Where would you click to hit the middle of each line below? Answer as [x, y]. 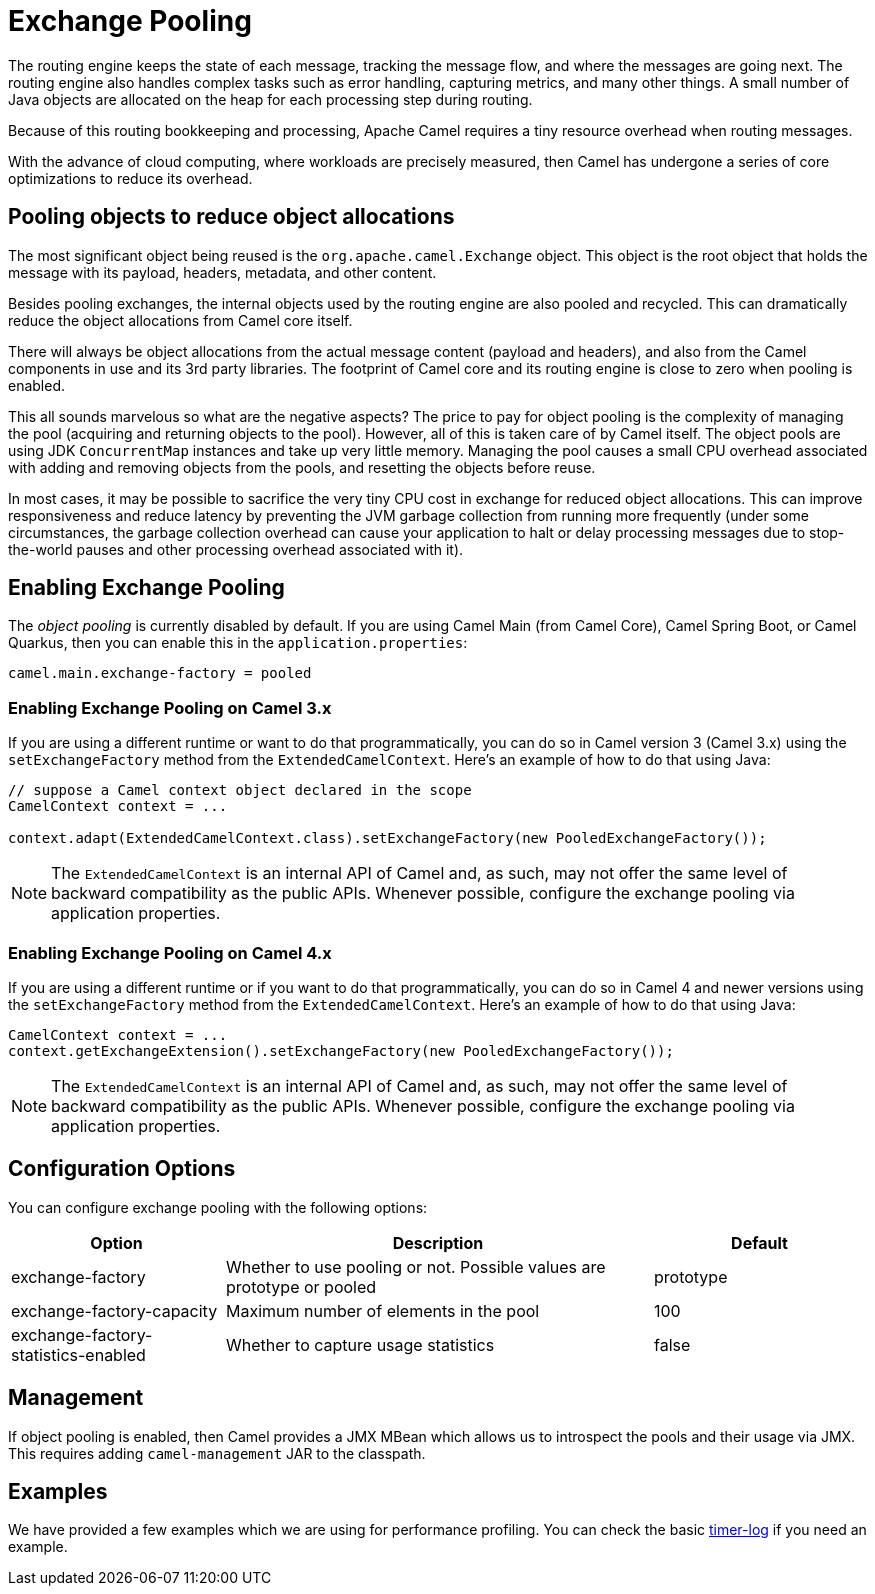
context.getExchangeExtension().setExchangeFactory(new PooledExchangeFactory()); [341, 1050]
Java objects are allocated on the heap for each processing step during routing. [270, 99]
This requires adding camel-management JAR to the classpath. [217, 1453]
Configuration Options [122, 1169]
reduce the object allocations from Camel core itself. [180, 320]
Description [438, 1242]
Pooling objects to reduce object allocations [231, 217]
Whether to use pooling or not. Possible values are [416, 1266]
